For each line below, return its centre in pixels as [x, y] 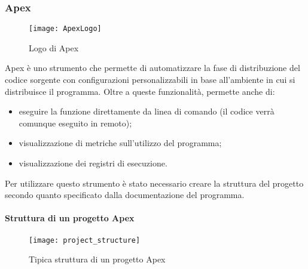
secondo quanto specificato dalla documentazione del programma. [125, 195]
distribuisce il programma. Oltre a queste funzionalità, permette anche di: [140, 91]
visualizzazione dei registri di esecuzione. [93, 163]
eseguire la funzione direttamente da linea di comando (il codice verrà [147, 111]
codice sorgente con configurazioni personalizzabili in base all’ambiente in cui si [150, 80]
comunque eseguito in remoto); [75, 123]
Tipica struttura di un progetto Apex [97, 259]
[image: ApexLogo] [65, 29]
